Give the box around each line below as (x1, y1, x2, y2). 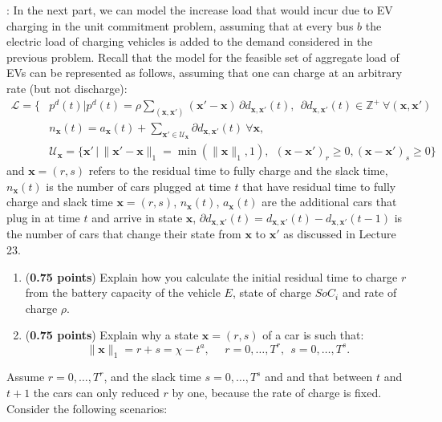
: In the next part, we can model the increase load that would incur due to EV (6, 2, 393, 18)
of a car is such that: (262, 327, 364, 343)
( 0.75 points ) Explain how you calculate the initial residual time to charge (25, 268, 398, 285)
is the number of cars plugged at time (46, 177, 231, 194)
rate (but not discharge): (6, 79, 128, 96)
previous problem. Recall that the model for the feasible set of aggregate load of (6, 48, 399, 65)
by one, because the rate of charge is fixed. (172, 383, 382, 400)
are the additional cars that (262, 193, 397, 210)
